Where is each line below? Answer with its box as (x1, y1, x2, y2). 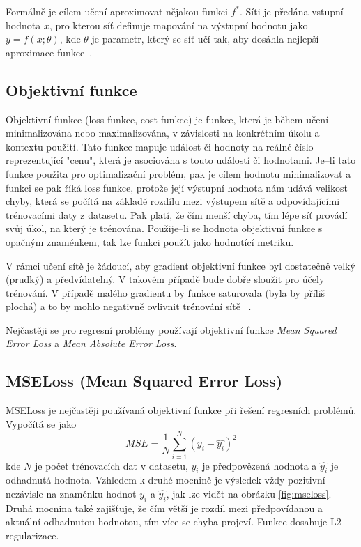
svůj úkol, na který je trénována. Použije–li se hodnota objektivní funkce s (6, 221, 323, 236)
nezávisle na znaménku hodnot (6, 486, 137, 500)
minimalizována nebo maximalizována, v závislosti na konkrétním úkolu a (6, 125, 320, 140)
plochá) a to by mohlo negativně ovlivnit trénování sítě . (6, 299, 252, 314)
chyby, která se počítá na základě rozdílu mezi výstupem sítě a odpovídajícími (6, 194, 340, 208)
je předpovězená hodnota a (202, 458, 317, 472)
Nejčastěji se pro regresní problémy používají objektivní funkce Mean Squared (6, 322, 337, 337)
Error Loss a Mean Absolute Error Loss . (6, 336, 177, 350)
